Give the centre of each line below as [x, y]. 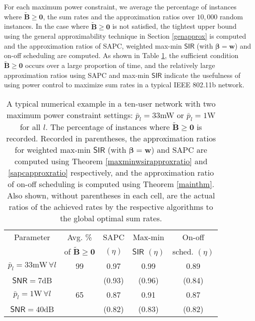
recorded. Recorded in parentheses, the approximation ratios [111, 138]
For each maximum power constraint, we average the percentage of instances [120, 6]
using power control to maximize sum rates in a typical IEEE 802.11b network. [124, 85]
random [231, 16]
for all [30, 127]
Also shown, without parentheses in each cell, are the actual [111, 195]
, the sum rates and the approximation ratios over [119, 16]
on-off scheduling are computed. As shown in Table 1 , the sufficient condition [121, 55]
